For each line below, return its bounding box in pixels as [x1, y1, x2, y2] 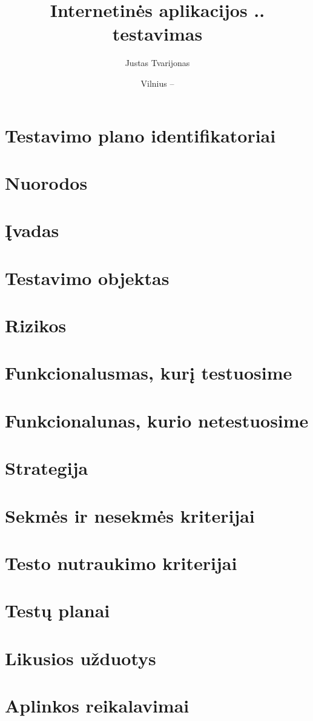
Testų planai [5, 598, 110, 623]
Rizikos [5, 313, 67, 337]
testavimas [112, 21, 203, 46]
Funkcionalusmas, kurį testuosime [5, 360, 292, 385]
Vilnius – [140, 76, 174, 89]
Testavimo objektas [5, 265, 170, 290]
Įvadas [5, 218, 59, 243]
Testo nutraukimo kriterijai [5, 550, 237, 575]
